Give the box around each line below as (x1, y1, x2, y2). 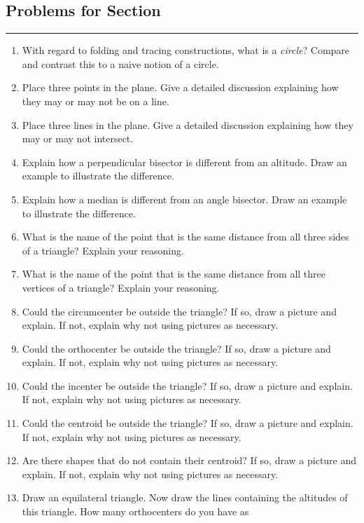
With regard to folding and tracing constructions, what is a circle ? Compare (22, 43, 350, 57)
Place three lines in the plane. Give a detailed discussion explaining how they (22, 117, 353, 132)
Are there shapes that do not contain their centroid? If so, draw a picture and (22, 453, 357, 468)
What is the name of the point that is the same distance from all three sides (22, 229, 349, 244)
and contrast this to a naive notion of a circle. (22, 56, 219, 71)
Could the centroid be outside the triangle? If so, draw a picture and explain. (22, 416, 353, 430)
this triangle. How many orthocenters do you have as (22, 504, 249, 519)
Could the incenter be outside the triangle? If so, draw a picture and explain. (22, 378, 353, 393)
